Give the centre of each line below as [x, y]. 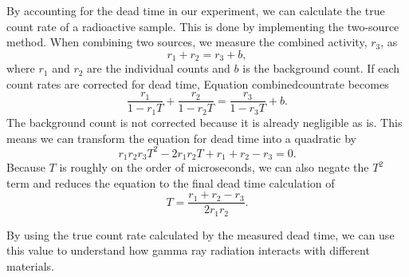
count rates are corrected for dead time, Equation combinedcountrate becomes [198, 83]
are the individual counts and [159, 68]
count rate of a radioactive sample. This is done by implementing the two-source [203, 26]
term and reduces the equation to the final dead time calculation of [171, 182]
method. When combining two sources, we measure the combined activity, [187, 42]
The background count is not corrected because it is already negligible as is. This [204, 122]
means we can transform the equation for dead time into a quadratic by [181, 138]
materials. [31, 265]
